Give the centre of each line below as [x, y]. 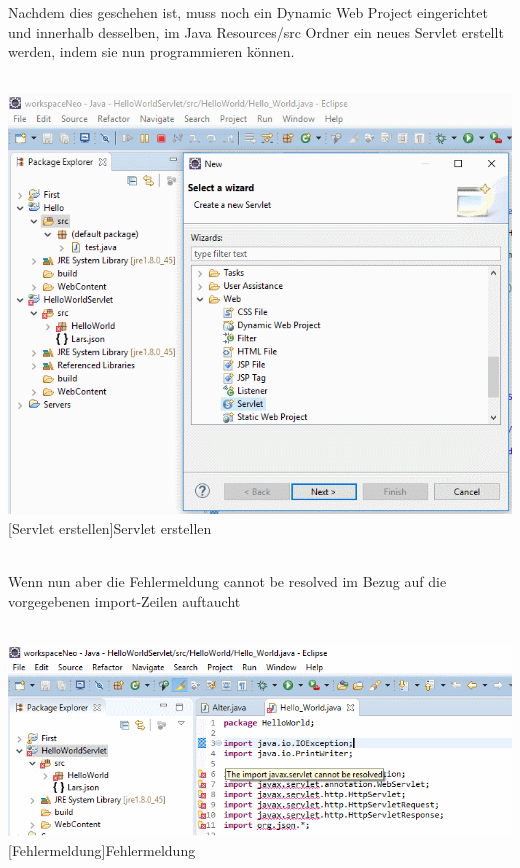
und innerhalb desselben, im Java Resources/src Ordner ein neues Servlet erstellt [256, 31]
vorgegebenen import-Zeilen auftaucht [124, 600]
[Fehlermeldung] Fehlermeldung [102, 850]
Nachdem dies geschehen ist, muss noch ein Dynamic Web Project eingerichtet [248, 12]
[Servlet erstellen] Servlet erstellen [110, 527]
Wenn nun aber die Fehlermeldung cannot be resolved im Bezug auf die [227, 580]
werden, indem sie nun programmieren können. [151, 51]
